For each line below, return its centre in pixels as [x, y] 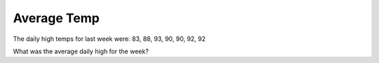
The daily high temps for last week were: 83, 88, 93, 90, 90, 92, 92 [109, 39]
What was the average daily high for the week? [81, 51]
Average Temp [56, 18]
